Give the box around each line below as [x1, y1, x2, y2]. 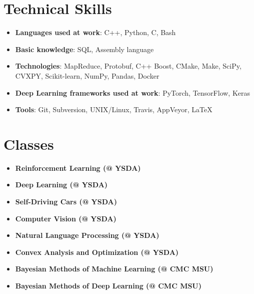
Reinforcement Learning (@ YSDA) [15, 162, 141, 173]
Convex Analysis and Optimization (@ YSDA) [15, 246, 179, 257]
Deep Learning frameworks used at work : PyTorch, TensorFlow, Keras [15, 87, 250, 98]
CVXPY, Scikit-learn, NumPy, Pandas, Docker [15, 70, 159, 81]
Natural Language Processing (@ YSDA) [15, 230, 159, 240]
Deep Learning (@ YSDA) [15, 179, 108, 190]
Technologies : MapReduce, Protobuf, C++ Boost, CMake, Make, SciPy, [15, 61, 241, 71]
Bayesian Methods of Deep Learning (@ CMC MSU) [15, 280, 202, 290]
